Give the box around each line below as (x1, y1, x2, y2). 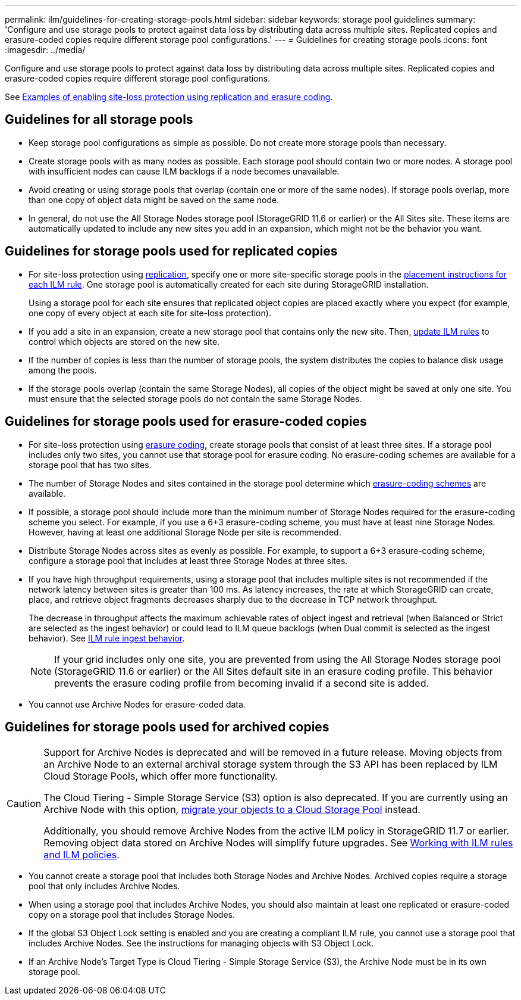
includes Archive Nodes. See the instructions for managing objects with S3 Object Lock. (29, 938, 374, 949)
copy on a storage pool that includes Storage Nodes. (29, 909, 235, 920)
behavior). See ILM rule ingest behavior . (29, 633, 185, 643)
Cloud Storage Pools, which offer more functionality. (43, 770, 278, 783)
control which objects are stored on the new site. (29, 336, 220, 347)
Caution (7, 797, 42, 810)
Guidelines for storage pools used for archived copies (5, 719, 329, 734)
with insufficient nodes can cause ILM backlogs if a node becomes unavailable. (29, 166, 340, 176)
